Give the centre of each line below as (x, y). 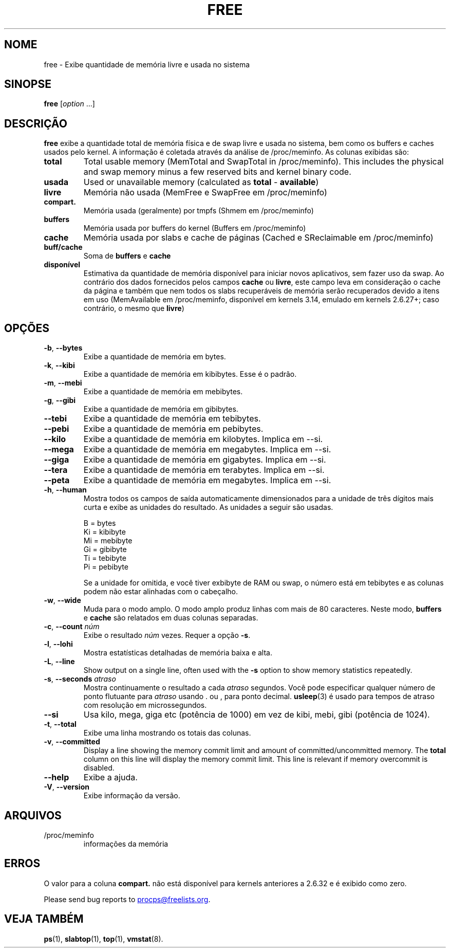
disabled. (99, 768)
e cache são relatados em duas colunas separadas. (171, 618)
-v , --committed (72, 742)
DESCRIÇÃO (36, 123)
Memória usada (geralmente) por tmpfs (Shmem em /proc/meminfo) (199, 211)
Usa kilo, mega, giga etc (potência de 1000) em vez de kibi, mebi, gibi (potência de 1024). (257, 715)
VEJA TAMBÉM (44, 919)
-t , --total (60, 724)
